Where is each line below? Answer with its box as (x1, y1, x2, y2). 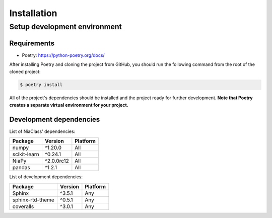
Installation (9, 8, 57, 19)
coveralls (12, 203, 34, 210)
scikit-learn (12, 151, 40, 158)
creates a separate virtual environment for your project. (9, 102, 128, 108)
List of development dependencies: (9, 174, 83, 180)
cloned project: (9, 68, 41, 75)
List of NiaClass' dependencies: (9, 128, 76, 134)
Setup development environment (9, 22, 122, 31)
